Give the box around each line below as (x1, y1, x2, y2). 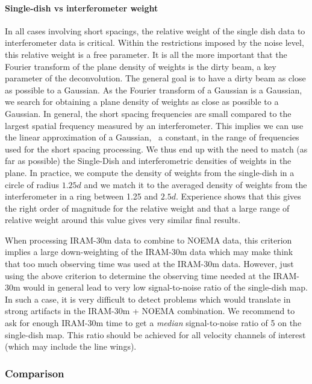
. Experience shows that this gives (175, 190, 301, 203)
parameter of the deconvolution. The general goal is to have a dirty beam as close (5, 72, 306, 84)
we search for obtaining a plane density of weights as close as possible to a (5, 95, 279, 108)
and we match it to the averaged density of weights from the (84, 178, 307, 190)
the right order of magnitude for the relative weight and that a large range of (5, 201, 290, 214)
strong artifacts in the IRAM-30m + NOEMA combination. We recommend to (5, 304, 295, 317)
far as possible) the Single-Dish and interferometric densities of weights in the (5, 154, 292, 167)
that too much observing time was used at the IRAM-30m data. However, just (5, 257, 294, 270)
